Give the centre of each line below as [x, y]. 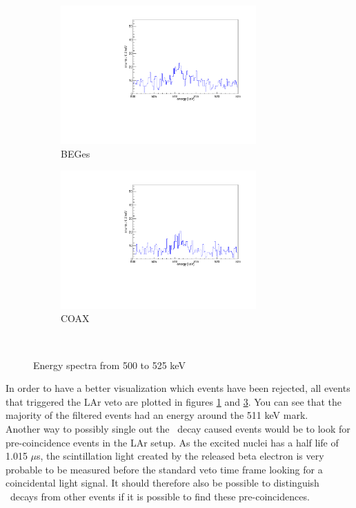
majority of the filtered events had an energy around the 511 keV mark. [157, 415]
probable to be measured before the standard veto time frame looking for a [164, 469]
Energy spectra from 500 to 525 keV [109, 365]
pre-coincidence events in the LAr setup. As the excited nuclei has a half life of [172, 442]
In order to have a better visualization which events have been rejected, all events [178, 388]
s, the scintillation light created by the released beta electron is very [180, 456]
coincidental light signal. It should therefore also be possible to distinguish [162, 483]
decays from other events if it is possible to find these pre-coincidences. [160, 496]
